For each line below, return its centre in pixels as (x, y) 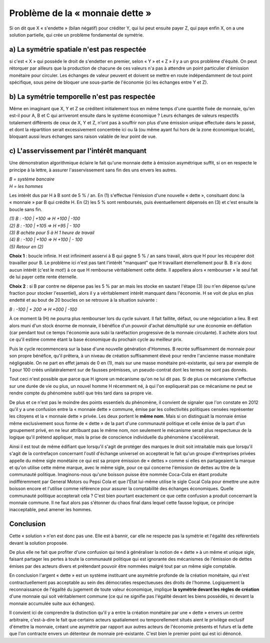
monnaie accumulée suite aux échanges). (52, 603)
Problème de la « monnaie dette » (80, 13)
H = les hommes (26, 186)
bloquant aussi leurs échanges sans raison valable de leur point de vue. (83, 137)
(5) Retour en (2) (26, 247)
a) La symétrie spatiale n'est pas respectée (78, 49)
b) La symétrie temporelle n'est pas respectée (82, 96)
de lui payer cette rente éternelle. (43, 277)
